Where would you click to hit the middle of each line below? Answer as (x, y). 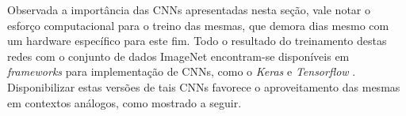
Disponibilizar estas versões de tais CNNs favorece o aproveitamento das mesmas (204, 86)
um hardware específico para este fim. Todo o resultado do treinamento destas (197, 41)
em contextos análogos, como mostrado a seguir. (124, 102)
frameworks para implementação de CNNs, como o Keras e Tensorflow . (182, 71)
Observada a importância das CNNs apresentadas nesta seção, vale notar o (189, 9)
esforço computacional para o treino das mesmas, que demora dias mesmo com (198, 25)
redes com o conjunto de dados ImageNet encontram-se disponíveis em (178, 56)
